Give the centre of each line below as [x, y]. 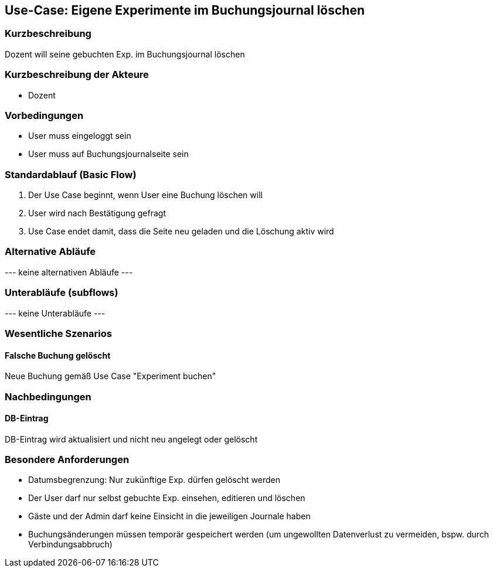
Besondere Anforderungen [67, 460]
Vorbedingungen [44, 115]
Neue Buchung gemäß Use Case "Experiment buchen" [110, 376]
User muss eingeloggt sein [80, 136]
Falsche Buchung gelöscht [58, 355]
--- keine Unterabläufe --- [55, 313]
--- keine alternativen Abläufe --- [69, 272]
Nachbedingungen [48, 396]
